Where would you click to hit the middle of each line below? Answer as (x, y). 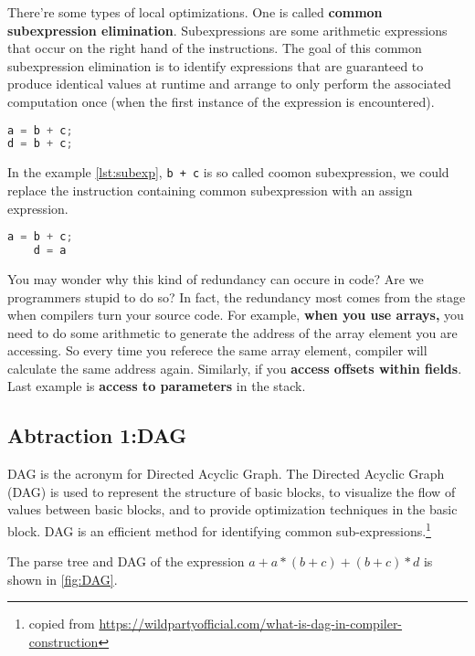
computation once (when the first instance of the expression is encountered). (221, 101)
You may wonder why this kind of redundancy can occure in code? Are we (216, 278)
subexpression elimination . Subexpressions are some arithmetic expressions (227, 30)
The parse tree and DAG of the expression (126, 561)
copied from (62, 624)
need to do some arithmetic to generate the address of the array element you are (232, 332)
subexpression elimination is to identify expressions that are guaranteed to (216, 65)
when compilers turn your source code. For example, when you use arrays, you (236, 315)
